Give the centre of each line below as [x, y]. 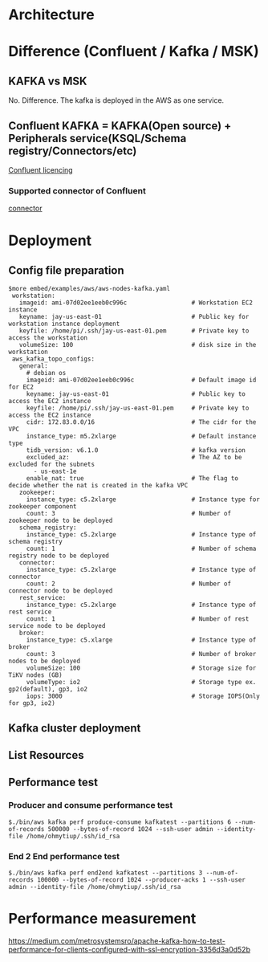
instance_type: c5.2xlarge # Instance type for [143, 499]
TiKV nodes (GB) [35, 675]
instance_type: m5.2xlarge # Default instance [141, 436]
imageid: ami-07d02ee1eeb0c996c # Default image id [141, 380]
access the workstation [48, 338]
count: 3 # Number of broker [141, 654]
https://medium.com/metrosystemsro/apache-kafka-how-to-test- [117, 941]
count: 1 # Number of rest [138, 619]
